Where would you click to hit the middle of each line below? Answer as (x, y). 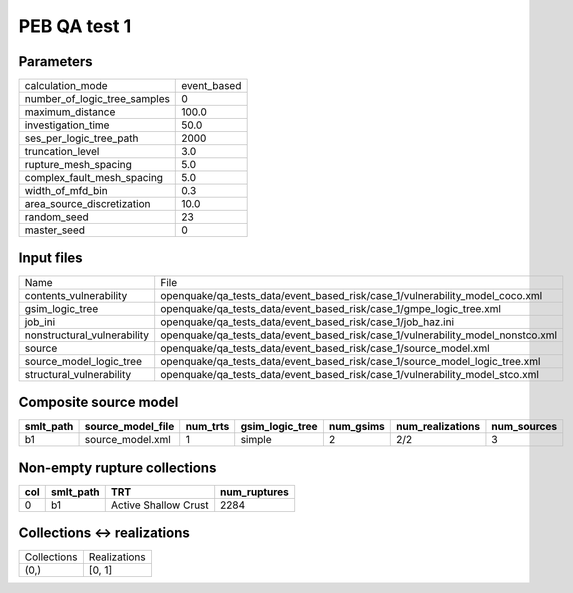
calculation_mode (66, 86)
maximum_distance (70, 112)
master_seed (54, 230)
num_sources (524, 427)
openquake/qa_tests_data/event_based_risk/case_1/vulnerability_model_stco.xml (350, 374)
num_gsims (356, 427)
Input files (51, 258)
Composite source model (98, 402)
